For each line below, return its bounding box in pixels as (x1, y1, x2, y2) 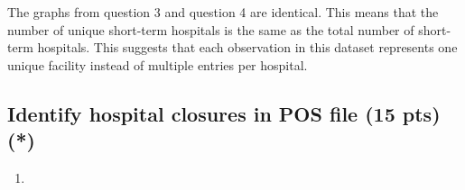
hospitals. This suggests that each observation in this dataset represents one (37, 38, 458, 57)
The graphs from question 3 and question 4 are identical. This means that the (7, 3, 439, 21)
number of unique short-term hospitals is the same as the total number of (7, 20, 414, 39)
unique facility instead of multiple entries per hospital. (7, 55, 308, 74)
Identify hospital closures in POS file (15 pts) (7, 99, 441, 127)
